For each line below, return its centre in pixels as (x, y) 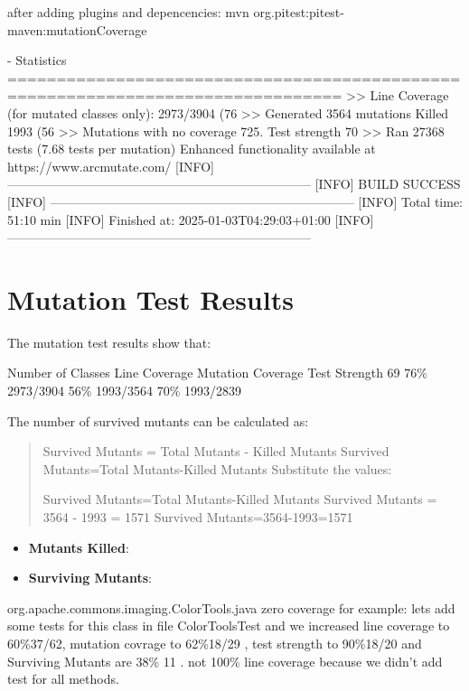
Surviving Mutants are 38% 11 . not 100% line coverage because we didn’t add (225, 661)
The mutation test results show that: (109, 342)
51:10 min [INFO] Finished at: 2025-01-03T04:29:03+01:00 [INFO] (191, 219)
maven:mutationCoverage (77, 29)
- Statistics (37, 60)
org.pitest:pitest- (299, 12)
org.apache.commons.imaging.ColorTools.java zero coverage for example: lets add (231, 607)
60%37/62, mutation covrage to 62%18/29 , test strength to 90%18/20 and (215, 643)
